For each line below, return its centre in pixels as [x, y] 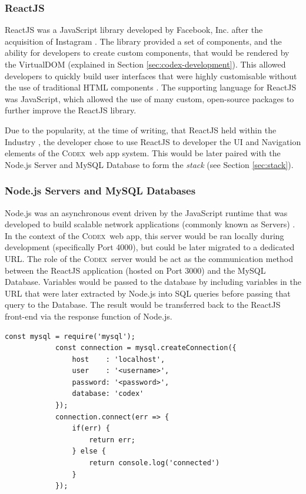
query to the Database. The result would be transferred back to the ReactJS [143, 305]
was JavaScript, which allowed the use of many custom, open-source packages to [149, 98]
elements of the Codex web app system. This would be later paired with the [143, 153]
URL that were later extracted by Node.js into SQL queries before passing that [148, 293]
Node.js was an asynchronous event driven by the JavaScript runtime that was [146, 212]
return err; [112, 440]
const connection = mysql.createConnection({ [146, 348]
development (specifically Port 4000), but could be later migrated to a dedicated [150, 247]
